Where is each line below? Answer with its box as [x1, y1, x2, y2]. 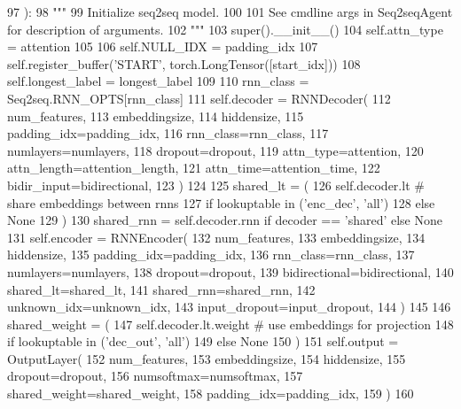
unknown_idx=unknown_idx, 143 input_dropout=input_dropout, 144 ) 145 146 [7, 297, 451, 316]
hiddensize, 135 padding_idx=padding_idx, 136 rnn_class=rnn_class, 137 [7, 245, 415, 264]
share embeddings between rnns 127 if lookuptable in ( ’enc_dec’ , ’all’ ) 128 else [7, 193, 435, 212]
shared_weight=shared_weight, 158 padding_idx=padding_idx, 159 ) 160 [7, 384, 414, 403]
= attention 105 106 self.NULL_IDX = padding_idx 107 [7, 37, 318, 56]
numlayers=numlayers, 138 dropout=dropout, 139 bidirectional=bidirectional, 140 [7, 262, 454, 281]
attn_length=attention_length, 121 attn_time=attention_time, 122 [7, 158, 380, 177]
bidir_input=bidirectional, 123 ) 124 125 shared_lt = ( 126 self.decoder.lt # [7, 175, 425, 194]
